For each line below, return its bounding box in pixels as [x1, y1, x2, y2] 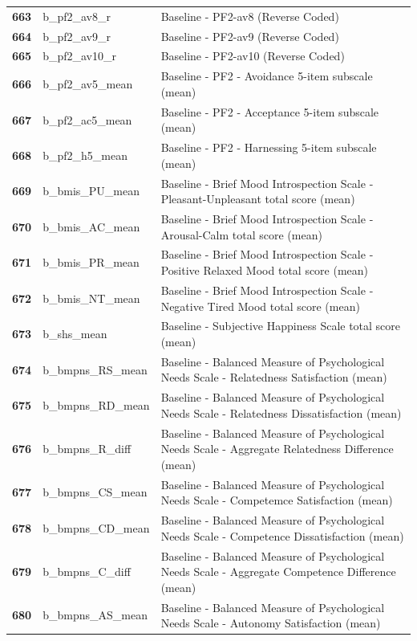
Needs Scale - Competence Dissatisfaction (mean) [160, 527, 404, 544]
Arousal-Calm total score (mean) [160, 226, 322, 243]
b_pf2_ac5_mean [43, 111, 132, 128]
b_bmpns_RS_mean [43, 361, 148, 378]
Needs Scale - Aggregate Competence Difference [160, 563, 396, 580]
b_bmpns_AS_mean [43, 606, 148, 623]
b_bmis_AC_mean [43, 218, 140, 235]
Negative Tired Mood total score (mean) [160, 297, 360, 314]
